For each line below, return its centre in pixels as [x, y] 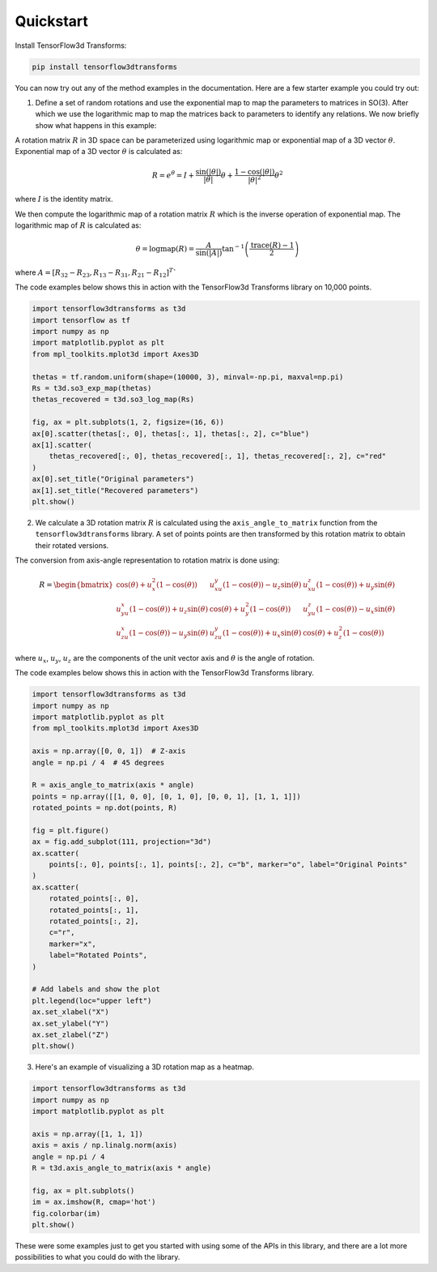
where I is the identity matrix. [64, 199]
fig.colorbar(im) [66, 1213]
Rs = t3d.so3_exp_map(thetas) [92, 388]
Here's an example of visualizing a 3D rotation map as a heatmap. [145, 1067]
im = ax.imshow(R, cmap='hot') [94, 1202]
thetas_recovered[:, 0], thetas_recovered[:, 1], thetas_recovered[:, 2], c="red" [218, 456]
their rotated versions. [72, 545]
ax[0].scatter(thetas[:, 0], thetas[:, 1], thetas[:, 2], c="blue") [171, 433]
